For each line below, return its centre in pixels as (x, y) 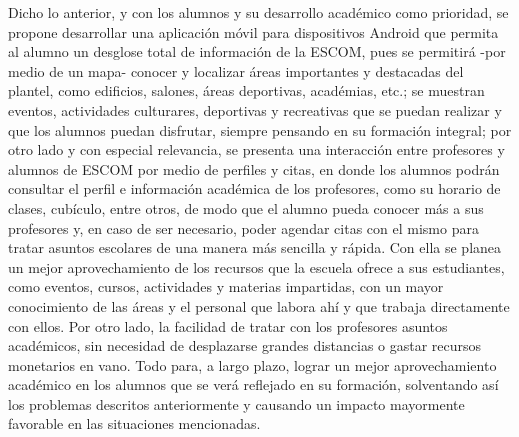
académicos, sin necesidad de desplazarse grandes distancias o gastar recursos (245, 345)
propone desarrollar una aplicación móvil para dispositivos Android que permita (253, 31)
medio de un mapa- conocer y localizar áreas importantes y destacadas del (236, 70)
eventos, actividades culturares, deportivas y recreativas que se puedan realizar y (255, 109)
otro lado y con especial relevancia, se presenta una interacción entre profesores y (256, 149)
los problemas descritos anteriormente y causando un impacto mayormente (236, 403)
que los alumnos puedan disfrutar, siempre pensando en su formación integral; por (260, 129)
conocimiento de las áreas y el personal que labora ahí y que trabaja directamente (259, 305)
